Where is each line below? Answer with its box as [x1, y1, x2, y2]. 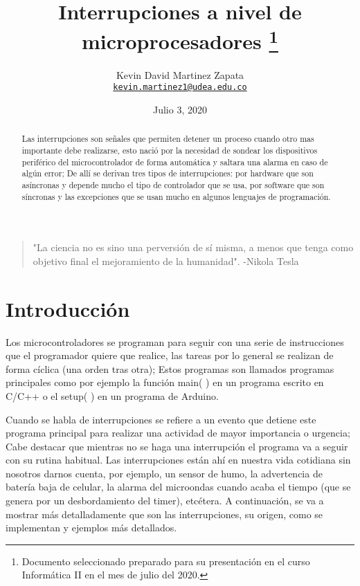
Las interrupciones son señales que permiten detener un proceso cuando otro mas [21, 133, 314, 145]
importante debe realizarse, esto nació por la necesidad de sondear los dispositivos [21, 144, 318, 156]
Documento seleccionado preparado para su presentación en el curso [21, 553, 310, 568]
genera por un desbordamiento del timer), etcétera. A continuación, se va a [6, 493, 324, 508]
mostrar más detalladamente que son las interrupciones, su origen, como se [6, 506, 323, 521]
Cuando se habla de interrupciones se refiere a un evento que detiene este [6, 412, 316, 426]
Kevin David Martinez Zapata [116, 67, 244, 82]
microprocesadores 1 [82, 24, 278, 55]
